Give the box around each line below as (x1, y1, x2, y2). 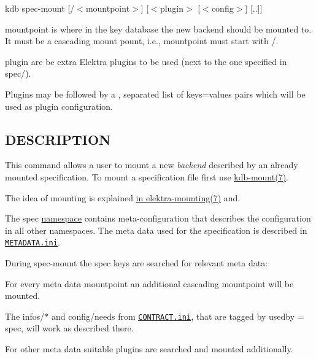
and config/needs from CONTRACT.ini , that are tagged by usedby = (51, 309, 304, 322)
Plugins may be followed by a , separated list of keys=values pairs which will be (5, 87, 306, 100)
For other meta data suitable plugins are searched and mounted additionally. (5, 342, 293, 355)
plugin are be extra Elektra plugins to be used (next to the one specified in (5, 55, 287, 68)
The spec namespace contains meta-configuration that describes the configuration (5, 212, 311, 225)
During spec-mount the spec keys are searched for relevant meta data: (5, 256, 268, 269)
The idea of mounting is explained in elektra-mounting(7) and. (5, 191, 241, 204)
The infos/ (5, 309, 45, 322)
